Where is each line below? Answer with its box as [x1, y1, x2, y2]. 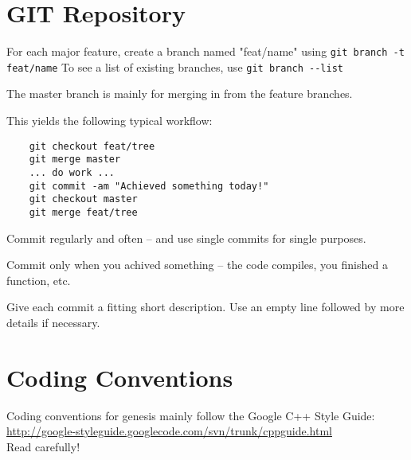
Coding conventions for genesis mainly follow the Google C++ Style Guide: [6, 407, 375, 423]
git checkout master [29, 193, 138, 205]
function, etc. [6, 271, 71, 288]
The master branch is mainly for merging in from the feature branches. [6, 85, 353, 102]
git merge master [29, 154, 121, 166]
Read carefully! [6, 438, 80, 454]
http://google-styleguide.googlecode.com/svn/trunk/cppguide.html [6, 423, 332, 439]
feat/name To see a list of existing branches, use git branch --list [6, 58, 343, 75]
